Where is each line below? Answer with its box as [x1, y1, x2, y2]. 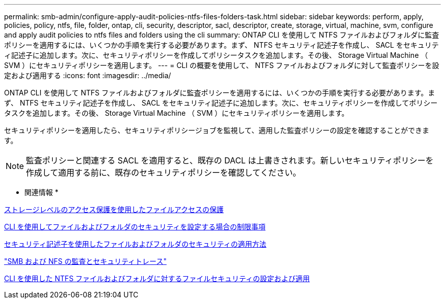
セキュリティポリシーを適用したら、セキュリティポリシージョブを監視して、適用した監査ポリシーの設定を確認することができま [4, 126, 429, 134]
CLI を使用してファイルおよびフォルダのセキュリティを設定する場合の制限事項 [4, 222, 266, 231]
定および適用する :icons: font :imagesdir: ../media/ [4, 71, 171, 80]
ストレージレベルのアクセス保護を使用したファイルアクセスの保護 [4, 205, 224, 214]
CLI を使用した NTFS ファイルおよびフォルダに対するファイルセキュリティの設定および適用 [4, 274, 310, 283]
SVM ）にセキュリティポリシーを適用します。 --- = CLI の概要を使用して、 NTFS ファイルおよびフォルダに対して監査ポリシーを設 [4, 61, 439, 70]
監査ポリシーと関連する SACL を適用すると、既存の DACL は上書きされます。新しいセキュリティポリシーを [26, 155, 434, 165]
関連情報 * [24, 188, 58, 196]
